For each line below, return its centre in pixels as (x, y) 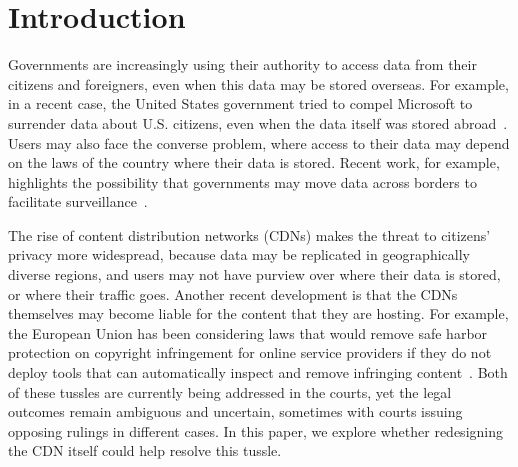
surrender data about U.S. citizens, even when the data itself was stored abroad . (258, 122)
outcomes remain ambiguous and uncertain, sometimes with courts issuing (235, 411)
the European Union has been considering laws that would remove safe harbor (248, 332)
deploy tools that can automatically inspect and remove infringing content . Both (258, 372)
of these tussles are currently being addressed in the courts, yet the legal (230, 391)
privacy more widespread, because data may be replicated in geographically (239, 254)
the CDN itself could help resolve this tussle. (145, 450)
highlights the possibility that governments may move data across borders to (242, 181)
